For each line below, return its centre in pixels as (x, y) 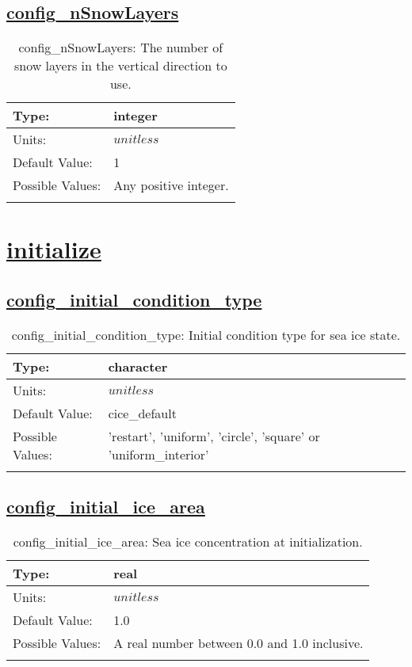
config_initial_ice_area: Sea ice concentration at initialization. (188, 541)
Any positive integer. (171, 185)
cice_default (142, 413)
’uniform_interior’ (158, 454)
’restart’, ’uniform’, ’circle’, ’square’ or (214, 436)
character (138, 366)
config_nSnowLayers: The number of (121, 48)
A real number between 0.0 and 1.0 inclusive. (238, 642)
